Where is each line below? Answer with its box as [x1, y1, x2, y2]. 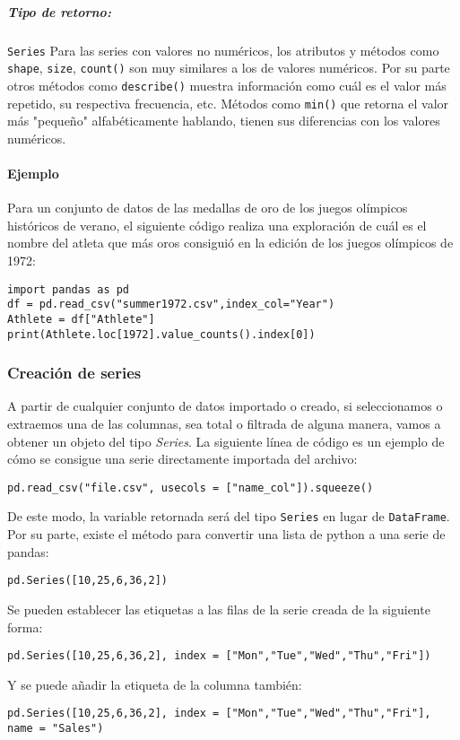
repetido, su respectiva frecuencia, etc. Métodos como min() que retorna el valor [7, 93, 449, 112]
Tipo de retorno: [7, 2, 111, 21]
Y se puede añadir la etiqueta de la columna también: [7, 675, 302, 693]
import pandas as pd [7, 283, 130, 296]
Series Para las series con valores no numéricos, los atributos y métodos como [7, 40, 439, 59]
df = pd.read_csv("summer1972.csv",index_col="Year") [7, 298, 335, 311]
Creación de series [7, 361, 142, 384]
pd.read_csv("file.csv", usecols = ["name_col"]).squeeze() [7, 481, 374, 494]
